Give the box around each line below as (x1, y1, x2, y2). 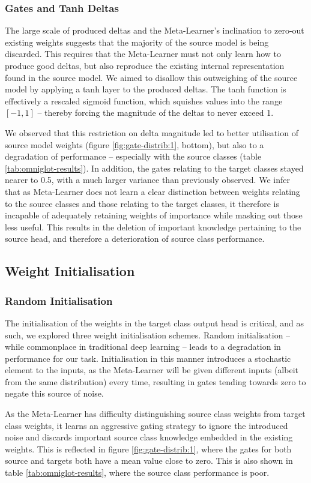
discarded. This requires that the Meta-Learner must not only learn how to (5, 47, 282, 60)
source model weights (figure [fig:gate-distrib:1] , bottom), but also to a (5, 138, 264, 151)
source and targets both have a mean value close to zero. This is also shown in (5, 454, 293, 467)
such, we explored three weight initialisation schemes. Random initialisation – (5, 328, 291, 341)
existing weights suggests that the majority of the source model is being (5, 35, 269, 48)
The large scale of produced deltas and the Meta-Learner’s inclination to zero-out (5, 24, 304, 37)
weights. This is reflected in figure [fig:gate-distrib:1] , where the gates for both (5, 442, 292, 455)
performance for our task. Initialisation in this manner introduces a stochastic (5, 352, 291, 364)
